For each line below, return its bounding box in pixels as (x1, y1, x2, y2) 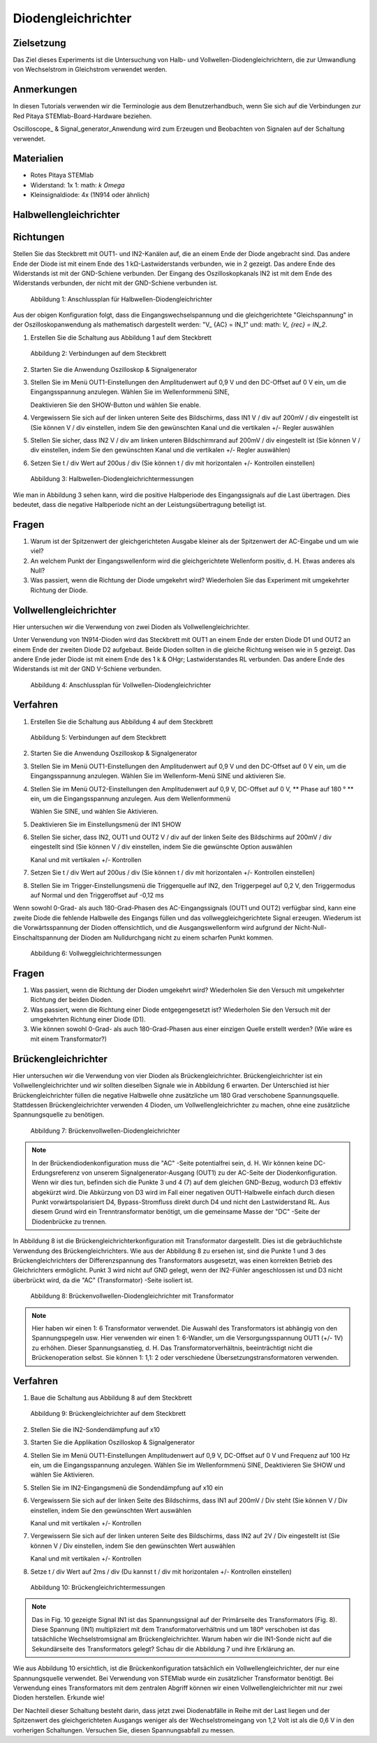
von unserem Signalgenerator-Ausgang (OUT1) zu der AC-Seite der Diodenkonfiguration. (81, 1168, 338, 1177)
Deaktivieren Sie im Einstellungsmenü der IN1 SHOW (30, 820, 182, 829)
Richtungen (13, 231, 65, 243)
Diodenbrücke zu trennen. (31, 1217, 108, 1226)
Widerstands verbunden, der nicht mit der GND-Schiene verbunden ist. (13, 279, 218, 287)
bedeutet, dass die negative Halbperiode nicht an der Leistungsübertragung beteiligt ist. (13, 500, 267, 508)
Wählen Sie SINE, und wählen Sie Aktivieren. (30, 808, 158, 816)
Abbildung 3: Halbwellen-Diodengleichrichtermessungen (30, 475, 194, 483)
